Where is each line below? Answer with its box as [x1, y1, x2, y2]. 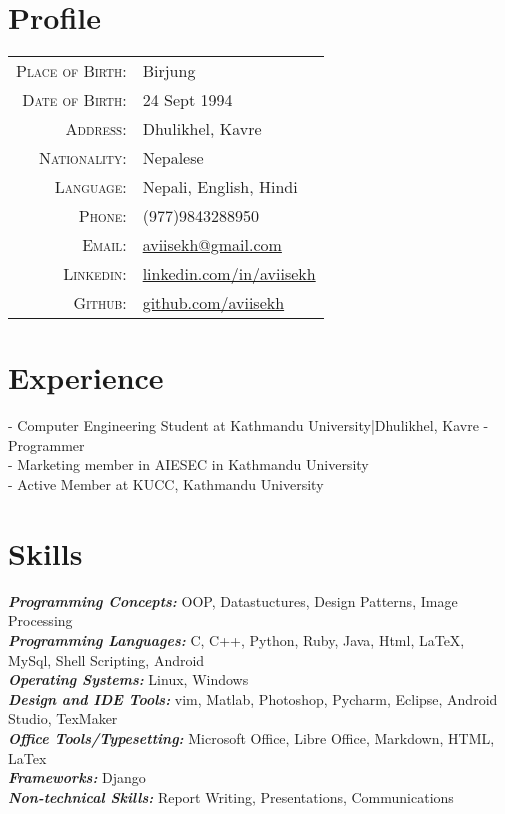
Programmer [8, 434, 85, 455]
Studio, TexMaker [8, 708, 118, 729]
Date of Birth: [22, 88, 127, 112]
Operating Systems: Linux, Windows [8, 669, 249, 690]
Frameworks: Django [8, 767, 146, 788]
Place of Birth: [16, 59, 127, 83]
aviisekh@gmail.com [142, 233, 282, 257]
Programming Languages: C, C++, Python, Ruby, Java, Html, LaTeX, [8, 629, 465, 650]
